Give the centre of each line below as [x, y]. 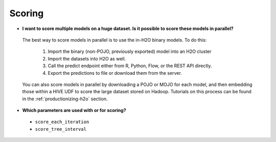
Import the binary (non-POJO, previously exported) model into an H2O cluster [130, 51]
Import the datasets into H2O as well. [87, 59]
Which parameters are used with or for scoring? [74, 110]
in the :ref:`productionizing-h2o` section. [65, 99]
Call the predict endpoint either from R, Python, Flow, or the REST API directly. [130, 66]
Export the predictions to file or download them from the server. [115, 73]
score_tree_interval [61, 129]
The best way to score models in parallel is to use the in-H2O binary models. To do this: [114, 40]
